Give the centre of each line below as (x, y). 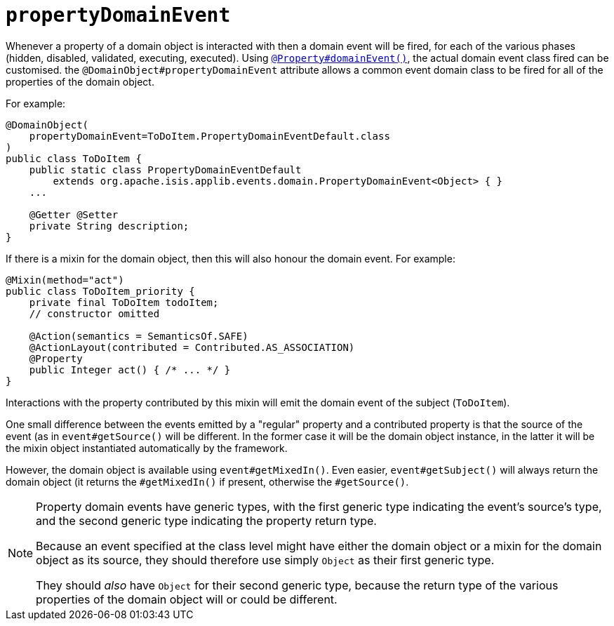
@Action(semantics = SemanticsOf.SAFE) (139, 336)
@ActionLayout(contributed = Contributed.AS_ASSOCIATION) (192, 347)
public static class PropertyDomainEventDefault (165, 169)
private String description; (109, 226)
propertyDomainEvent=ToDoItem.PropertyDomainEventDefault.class (209, 136)
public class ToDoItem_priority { (100, 291)
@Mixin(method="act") (65, 280)
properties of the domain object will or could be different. (187, 599)
